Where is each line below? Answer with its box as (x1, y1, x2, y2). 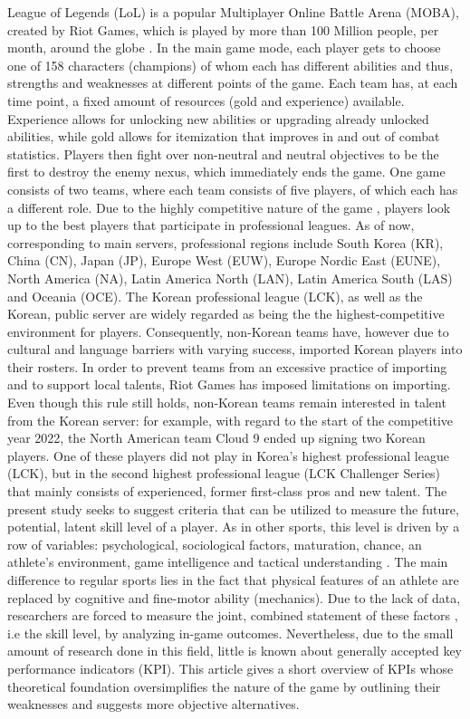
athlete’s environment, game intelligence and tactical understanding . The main (7, 552, 448, 571)
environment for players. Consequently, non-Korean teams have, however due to (7, 321, 449, 340)
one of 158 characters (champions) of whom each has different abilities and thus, (7, 55, 454, 74)
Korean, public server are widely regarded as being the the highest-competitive (7, 304, 445, 323)
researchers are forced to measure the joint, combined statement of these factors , (7, 606, 458, 625)
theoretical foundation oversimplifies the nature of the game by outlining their (7, 676, 441, 695)
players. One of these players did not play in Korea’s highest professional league (7, 446, 449, 465)
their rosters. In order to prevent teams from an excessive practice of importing (7, 357, 447, 376)
